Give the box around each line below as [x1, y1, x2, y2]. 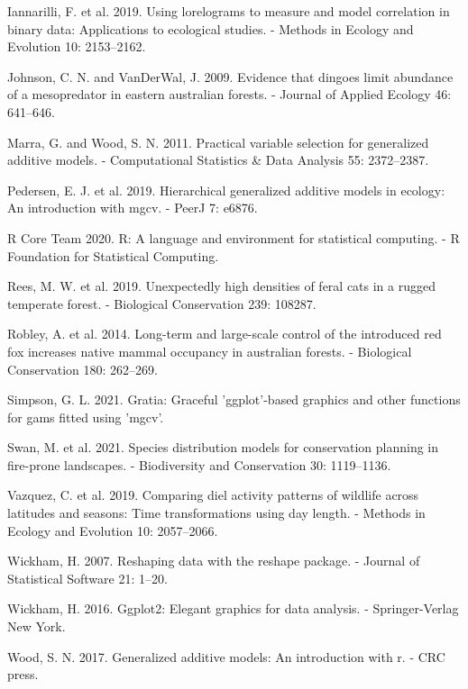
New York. [7, 617, 66, 636]
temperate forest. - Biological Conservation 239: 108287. [7, 294, 317, 313]
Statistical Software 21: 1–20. [7, 568, 168, 587]
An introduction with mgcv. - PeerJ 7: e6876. [7, 198, 258, 217]
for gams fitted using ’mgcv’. [7, 407, 164, 426]
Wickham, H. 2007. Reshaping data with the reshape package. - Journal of [7, 551, 420, 570]
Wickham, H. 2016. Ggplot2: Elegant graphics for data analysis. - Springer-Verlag [7, 599, 459, 618]
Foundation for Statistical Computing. [7, 246, 219, 265]
